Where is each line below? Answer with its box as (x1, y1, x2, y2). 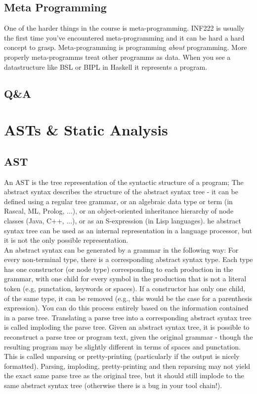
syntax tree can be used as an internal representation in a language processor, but (4, 225, 252, 235)
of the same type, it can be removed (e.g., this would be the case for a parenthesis (4, 293, 253, 303)
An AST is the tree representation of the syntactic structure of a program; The (4, 176, 244, 187)
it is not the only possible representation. (4, 235, 128, 245)
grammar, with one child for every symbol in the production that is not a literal (4, 273, 247, 284)
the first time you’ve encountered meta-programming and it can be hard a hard (4, 32, 245, 43)
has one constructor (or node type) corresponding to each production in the (4, 263, 233, 274)
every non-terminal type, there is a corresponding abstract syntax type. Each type (4, 254, 253, 264)
